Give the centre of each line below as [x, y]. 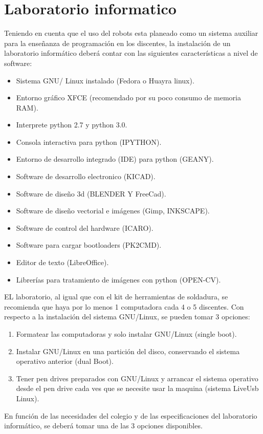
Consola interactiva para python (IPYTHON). [89, 142]
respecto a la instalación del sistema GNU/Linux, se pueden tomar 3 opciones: [127, 317]
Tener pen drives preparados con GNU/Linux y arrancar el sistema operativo [137, 378]
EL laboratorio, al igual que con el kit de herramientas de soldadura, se [116, 297]
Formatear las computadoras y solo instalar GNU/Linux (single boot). [126, 334]
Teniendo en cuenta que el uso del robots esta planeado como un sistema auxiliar [131, 33]
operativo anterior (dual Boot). [65, 361]
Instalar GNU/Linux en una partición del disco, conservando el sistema [128, 351]
